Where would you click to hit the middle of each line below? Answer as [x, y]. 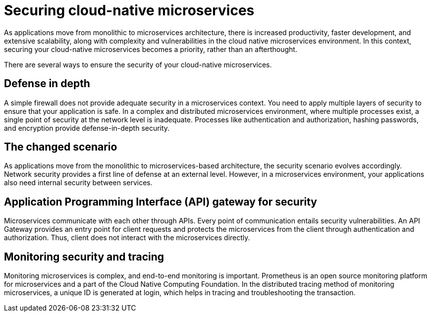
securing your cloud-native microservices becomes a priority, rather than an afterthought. [151, 49]
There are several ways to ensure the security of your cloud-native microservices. [138, 64]
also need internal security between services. [78, 183]
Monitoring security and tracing [84, 257]
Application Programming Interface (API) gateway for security [161, 202]
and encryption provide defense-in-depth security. [87, 128]
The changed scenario [61, 147]
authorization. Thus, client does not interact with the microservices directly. [127, 238]
